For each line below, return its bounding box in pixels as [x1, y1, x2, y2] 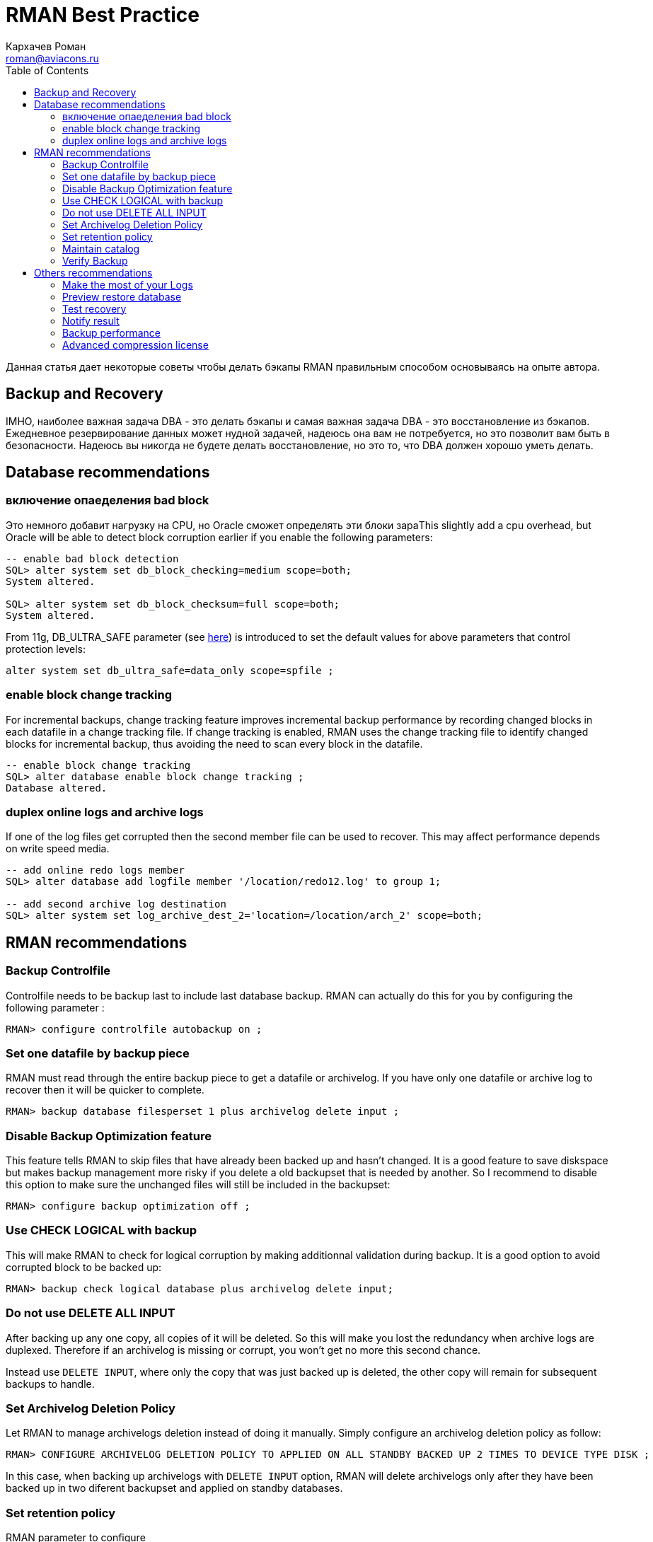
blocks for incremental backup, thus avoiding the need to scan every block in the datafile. [6, 737, 423, 750]
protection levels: [6, 642, 86, 655]
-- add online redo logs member [6, 864, 185, 876]
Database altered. [6, 782, 108, 794]
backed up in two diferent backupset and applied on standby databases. [6, 1482, 343, 1495]
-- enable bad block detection [6, 552, 179, 564]
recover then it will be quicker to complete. [6, 1084, 204, 1096]
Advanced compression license [62, 338, 209, 351]
